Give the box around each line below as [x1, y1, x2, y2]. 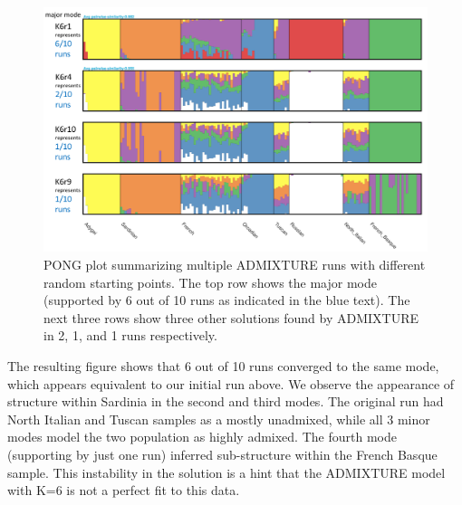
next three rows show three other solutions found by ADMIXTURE [43, 308, 419, 327]
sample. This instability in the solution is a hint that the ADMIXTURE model [7, 462, 446, 481]
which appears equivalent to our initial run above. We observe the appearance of [7, 374, 455, 393]
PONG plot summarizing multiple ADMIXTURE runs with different [43, 254, 426, 273]
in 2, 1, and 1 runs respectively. [43, 326, 217, 345]
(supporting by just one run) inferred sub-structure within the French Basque [7, 444, 438, 463]
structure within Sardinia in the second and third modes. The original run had [7, 392, 444, 411]
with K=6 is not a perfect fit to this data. [7, 481, 240, 500]
